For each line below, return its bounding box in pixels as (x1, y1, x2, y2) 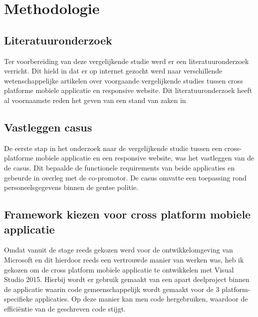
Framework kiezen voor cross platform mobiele (4, 206, 251, 222)
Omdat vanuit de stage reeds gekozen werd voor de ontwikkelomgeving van (4, 244, 233, 255)
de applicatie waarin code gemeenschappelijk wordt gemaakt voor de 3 (4, 283, 220, 294)
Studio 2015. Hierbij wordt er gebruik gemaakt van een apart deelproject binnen (4, 274, 250, 284)
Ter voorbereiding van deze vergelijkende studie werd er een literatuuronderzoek (4, 55, 249, 66)
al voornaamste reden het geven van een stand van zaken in (4, 94, 186, 105)
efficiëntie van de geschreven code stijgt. (4, 303, 126, 313)
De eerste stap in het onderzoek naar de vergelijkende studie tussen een (4, 142, 223, 153)
